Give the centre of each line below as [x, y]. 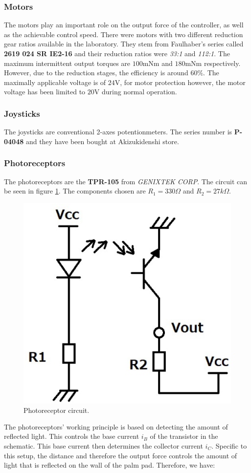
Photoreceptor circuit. [57, 410]
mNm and [158, 63]
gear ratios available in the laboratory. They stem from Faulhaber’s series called [124, 44]
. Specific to [229, 445]
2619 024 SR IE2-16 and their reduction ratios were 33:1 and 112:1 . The [117, 53]
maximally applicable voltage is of [55, 82]
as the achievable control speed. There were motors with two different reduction [124, 34]
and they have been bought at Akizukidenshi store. [102, 141]
